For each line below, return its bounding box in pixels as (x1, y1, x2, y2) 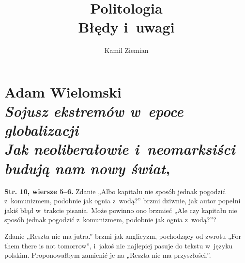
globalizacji (4, 120, 78, 140)
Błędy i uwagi (78, 17, 175, 37)
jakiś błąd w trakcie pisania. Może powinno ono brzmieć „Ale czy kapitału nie (4, 205, 237, 215)
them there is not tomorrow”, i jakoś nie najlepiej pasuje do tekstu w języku (4, 240, 233, 250)
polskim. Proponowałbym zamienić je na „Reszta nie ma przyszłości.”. (4, 250, 211, 260)
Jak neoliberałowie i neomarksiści (4, 139, 235, 159)
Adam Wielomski (4, 82, 122, 101)
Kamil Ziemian (104, 45, 149, 55)
